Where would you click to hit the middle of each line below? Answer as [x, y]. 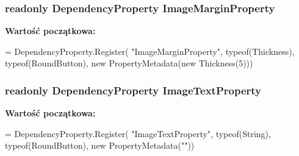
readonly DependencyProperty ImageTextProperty [133, 90]
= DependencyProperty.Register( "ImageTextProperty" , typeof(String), [138, 133]
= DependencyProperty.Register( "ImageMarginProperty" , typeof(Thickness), [150, 51]
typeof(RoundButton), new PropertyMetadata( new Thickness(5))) [129, 63]
